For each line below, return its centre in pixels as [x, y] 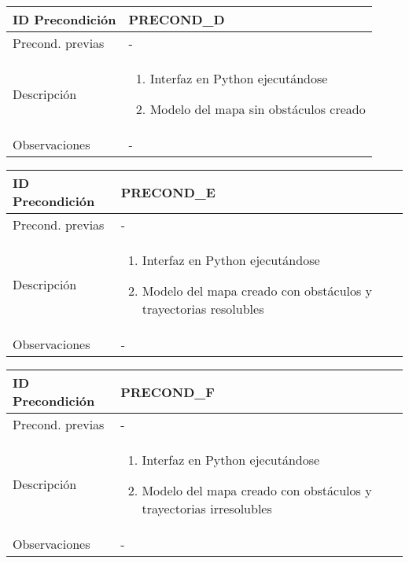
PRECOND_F [168, 392]
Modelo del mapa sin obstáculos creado [258, 109]
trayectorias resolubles [203, 309]
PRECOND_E [168, 192]
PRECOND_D [177, 19]
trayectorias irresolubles [207, 508]
